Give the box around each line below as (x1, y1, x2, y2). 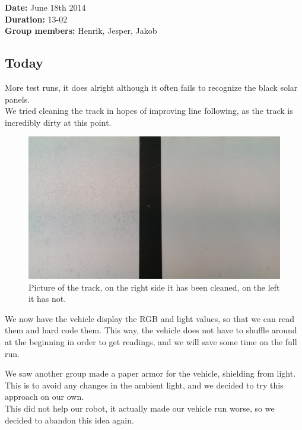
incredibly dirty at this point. (5, 116, 112, 128)
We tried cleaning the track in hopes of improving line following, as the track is (5, 104, 293, 117)
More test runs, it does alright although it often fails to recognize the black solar (5, 81, 298, 93)
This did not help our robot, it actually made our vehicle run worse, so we (5, 402, 275, 415)
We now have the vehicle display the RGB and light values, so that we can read (5, 312, 294, 324)
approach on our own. (5, 390, 84, 403)
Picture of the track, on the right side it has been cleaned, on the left (28, 281, 280, 293)
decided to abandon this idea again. (5, 413, 134, 426)
